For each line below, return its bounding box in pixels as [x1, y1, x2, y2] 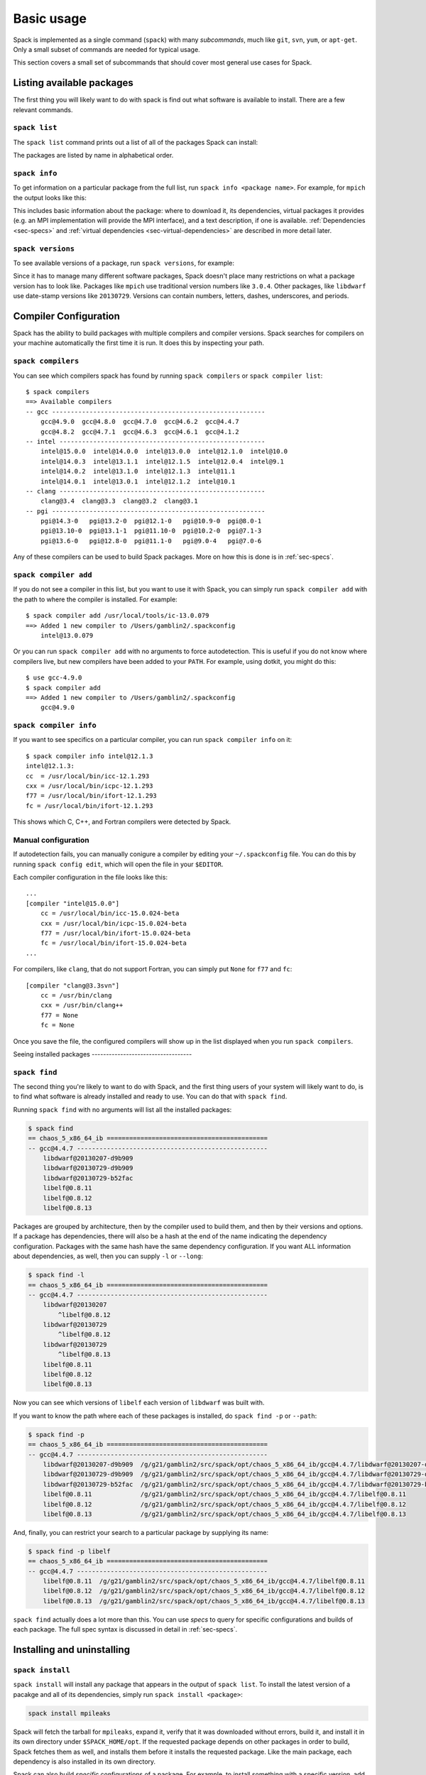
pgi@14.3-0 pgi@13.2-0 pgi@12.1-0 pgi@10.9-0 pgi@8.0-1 [40, 517, 262, 525]
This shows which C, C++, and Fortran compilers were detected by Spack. [13, 817, 231, 826]
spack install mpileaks [28, 1709, 111, 1717]
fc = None [40, 1021, 75, 1029]
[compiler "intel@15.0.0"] [26, 899, 120, 907]
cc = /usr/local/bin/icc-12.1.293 [26, 772, 150, 780]
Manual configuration [13, 835, 89, 845]
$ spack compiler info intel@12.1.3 [26, 752, 153, 760]
